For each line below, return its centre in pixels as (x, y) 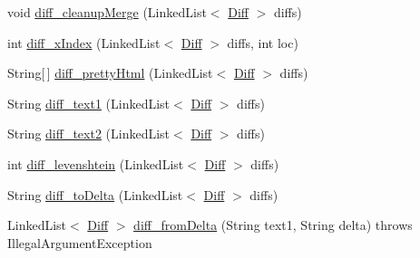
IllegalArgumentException (80, 242)
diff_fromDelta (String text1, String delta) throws (273, 225)
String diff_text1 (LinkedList (89, 103)
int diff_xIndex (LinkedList (84, 42)
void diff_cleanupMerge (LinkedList (107, 12)
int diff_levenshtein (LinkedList (96, 163)
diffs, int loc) (263, 42)
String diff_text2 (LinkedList (89, 134)
